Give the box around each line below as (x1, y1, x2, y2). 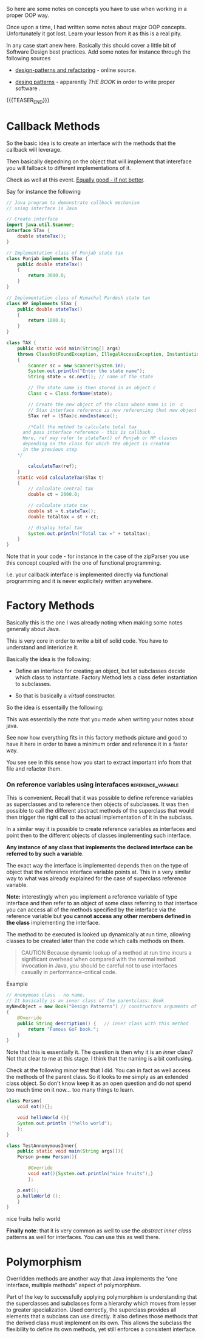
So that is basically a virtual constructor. (15, 692, 116, 699)
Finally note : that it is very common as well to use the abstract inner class (6, 1227, 192, 1234)
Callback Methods (6, 119, 100, 133)
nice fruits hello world (6, 1215, 61, 1223)
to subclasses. (15, 680, 52, 688)
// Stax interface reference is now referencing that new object (28, 407, 197, 413)
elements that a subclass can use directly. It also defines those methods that (6, 1313, 198, 1320)
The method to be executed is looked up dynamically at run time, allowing (6, 931, 191, 938)
